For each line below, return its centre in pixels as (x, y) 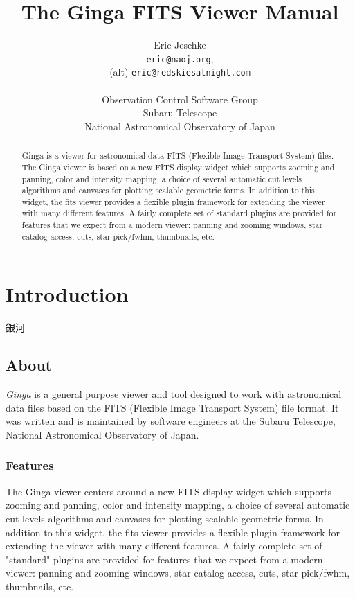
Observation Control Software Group (180, 99)
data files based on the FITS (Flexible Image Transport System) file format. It (172, 407)
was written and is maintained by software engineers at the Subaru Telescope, (171, 421)
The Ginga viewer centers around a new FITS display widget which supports (169, 491)
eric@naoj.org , (180, 58)
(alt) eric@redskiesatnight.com (180, 72)
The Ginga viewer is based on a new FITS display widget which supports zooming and (178, 167)
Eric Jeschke (180, 45)
